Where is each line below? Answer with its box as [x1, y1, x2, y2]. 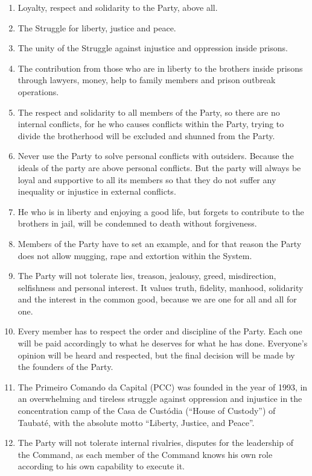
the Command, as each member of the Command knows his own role [18, 448, 273, 460]
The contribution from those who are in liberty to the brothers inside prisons [18, 61, 303, 74]
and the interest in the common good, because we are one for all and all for [18, 293, 297, 305]
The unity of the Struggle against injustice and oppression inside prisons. [18, 42, 288, 54]
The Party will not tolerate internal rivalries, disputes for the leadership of [18, 436, 293, 449]
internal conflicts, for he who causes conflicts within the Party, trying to [18, 117, 284, 130]
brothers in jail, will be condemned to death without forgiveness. [18, 217, 257, 230]
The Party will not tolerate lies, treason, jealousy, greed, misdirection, [18, 269, 276, 282]
